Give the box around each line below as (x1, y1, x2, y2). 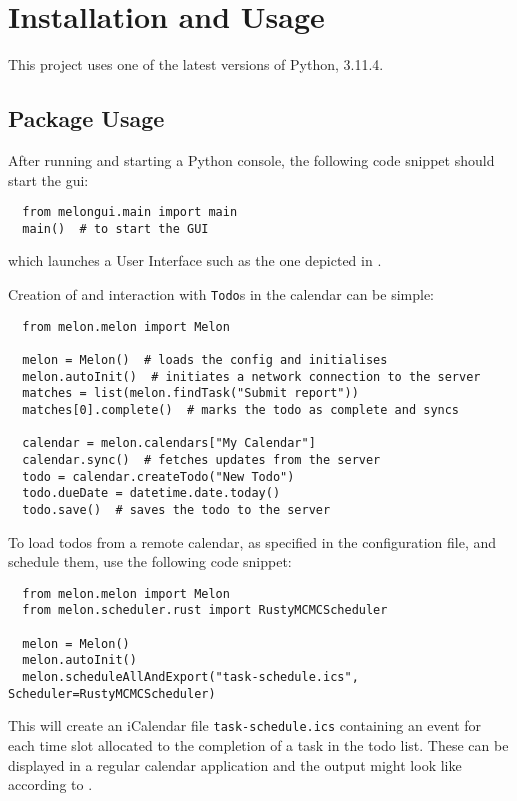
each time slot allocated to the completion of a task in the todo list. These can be (8, 734, 509, 755)
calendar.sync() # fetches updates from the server (22, 452, 381, 467)
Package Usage (8, 103, 165, 134)
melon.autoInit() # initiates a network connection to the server (22, 369, 481, 384)
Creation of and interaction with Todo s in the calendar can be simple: (8, 284, 434, 305)
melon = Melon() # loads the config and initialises (22, 352, 388, 367)
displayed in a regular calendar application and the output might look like (8, 754, 462, 775)
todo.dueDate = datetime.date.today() (22, 486, 281, 501)
